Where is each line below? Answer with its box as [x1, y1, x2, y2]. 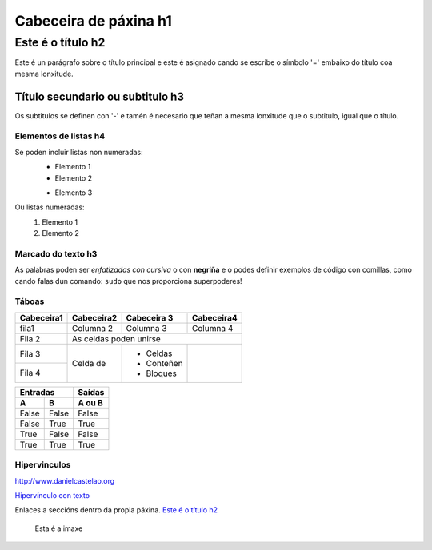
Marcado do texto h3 [14, 248, 98, 259]
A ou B [78, 397, 103, 408]
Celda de [72, 357, 106, 369]
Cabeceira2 [72, 312, 118, 323]
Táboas [14, 296, 45, 307]
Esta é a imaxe [34, 524, 83, 533]
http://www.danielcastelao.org [14, 476, 115, 485]
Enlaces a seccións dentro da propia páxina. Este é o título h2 [14, 505, 218, 515]
